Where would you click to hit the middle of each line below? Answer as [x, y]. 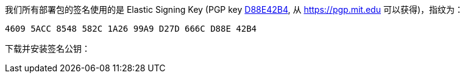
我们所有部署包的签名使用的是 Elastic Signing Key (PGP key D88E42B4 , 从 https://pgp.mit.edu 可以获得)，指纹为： [234, 9]
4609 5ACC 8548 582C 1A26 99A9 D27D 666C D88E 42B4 [131, 29]
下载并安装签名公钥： [48, 48]
